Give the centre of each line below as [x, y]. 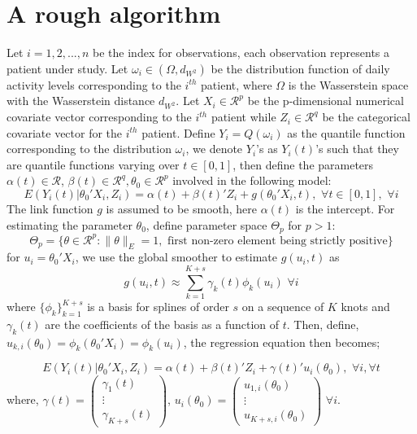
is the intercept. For [345, 209]
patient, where [237, 84]
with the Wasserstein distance [81, 101]
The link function [50, 209]
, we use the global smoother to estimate [176, 257]
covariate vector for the [65, 132]
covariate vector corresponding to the [99, 117]
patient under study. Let [67, 68]
